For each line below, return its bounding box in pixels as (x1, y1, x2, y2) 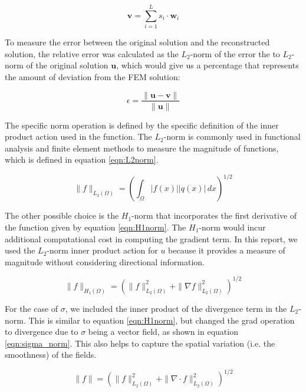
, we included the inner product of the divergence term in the (65, 302, 287, 314)
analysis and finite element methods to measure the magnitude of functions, (5, 141, 279, 154)
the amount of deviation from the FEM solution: (5, 70, 180, 83)
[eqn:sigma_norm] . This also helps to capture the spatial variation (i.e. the (5, 337, 275, 349)
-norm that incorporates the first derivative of (131, 209, 297, 222)
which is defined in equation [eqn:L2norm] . (5, 153, 159, 166)
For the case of (5, 302, 58, 314)
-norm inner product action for (47, 244, 158, 256)
